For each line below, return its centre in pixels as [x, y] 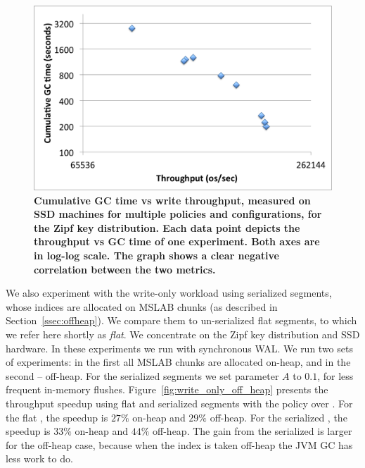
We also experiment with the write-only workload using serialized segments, [169, 293]
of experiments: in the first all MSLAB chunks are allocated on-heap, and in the [178, 362]
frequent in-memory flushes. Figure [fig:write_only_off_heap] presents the [167, 389]
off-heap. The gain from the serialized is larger [252, 431]
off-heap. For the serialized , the [278, 417]
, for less [335, 375]
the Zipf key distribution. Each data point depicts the [167, 227]
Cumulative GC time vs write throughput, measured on [172, 200]
